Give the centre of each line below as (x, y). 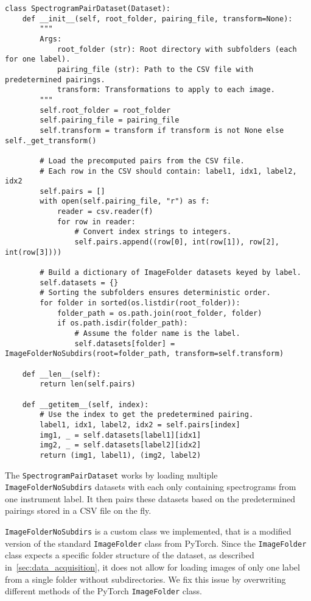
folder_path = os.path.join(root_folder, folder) (159, 313)
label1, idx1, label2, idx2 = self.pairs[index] (140, 425)
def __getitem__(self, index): (86, 404)
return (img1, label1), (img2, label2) (121, 455)
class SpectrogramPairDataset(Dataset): (88, 9)
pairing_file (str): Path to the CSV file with (155, 69)
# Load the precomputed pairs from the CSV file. (142, 161)
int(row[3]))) (33, 252)
